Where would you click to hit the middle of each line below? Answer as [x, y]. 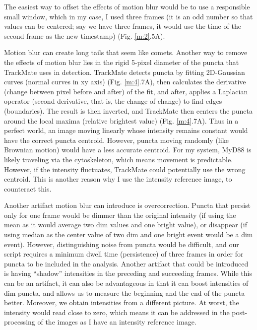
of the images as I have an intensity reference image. [117, 322]
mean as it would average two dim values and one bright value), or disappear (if [126, 225]
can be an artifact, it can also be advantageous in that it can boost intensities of [126, 283]
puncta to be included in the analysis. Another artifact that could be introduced [126, 263]
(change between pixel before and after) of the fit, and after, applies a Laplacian [126, 91]
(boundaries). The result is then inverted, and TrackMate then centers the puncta [128, 110]
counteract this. [28, 188]
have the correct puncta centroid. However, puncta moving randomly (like [116, 140]
